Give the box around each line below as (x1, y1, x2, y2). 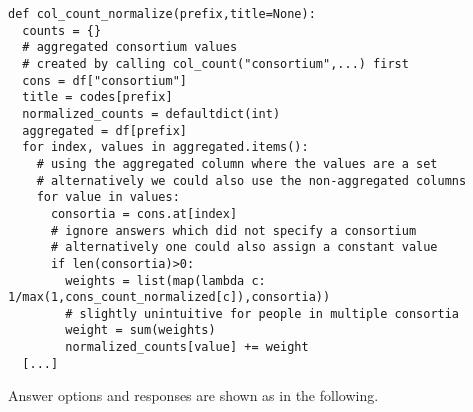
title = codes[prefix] (22, 90, 173, 105)
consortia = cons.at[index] (50, 206, 238, 221)
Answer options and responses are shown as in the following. (8, 385, 379, 406)
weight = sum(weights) (65, 323, 216, 338)
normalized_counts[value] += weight (65, 340, 309, 355)
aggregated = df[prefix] (22, 123, 187, 138)
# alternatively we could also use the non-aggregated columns (36, 173, 467, 188)
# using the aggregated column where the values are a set (36, 156, 438, 171)
